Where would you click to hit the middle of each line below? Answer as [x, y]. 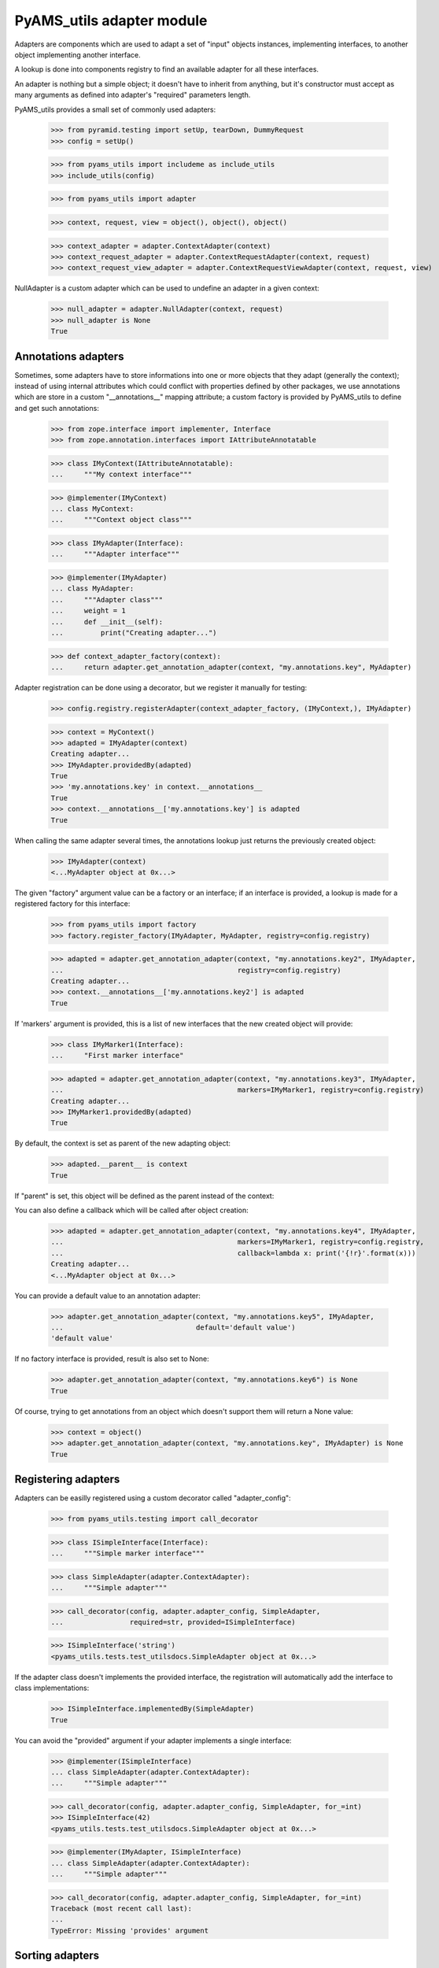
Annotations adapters [69, 356]
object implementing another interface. [77, 54]
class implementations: [52, 1688]
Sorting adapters [57, 1956]
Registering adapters [67, 1479]
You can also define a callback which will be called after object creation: [131, 1210]
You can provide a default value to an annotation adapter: [107, 1296]
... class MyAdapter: [92, 589]
